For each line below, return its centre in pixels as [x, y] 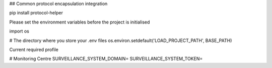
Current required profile [34, 49]
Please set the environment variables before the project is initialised [80, 22]
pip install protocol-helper [36, 13]
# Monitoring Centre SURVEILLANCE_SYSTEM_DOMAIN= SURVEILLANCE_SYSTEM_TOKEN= [106, 59]
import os [19, 31]
